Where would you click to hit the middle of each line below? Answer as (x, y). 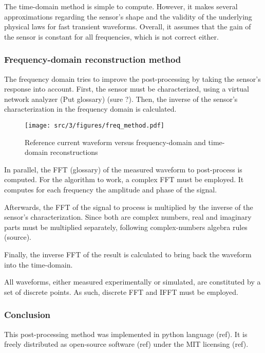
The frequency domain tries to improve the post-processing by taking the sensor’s (132, 78)
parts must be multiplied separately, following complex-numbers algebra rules (126, 227)
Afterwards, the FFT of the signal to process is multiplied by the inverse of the (129, 207)
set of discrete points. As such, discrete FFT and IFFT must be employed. (121, 292)
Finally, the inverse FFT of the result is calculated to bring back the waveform (128, 254)
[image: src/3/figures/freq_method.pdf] (95, 125)
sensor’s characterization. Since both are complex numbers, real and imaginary (128, 217)
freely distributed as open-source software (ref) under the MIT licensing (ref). (126, 344)
